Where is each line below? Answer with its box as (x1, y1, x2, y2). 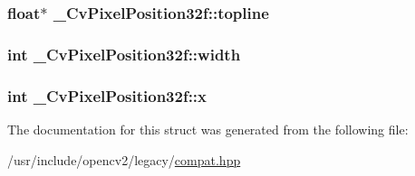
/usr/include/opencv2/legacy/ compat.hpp (7, 150, 241, 169)
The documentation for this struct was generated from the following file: (7, 119, 409, 138)
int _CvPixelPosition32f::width (7, 42, 241, 65)
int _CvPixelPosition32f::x (7, 84, 207, 107)
